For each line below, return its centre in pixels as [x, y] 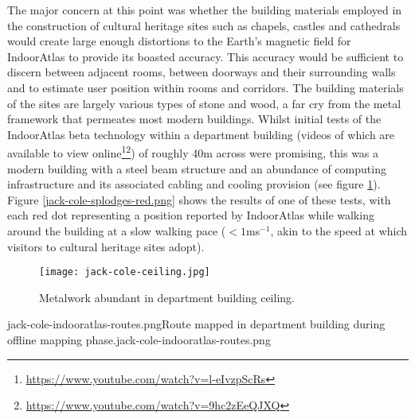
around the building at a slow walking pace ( [117, 230]
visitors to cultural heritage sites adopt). [106, 246]
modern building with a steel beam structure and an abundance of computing [197, 168]
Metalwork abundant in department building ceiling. [167, 297]
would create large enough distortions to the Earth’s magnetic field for [179, 41]
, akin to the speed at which [339, 230]
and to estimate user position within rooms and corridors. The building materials [206, 87]
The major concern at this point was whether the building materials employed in [205, 10]
